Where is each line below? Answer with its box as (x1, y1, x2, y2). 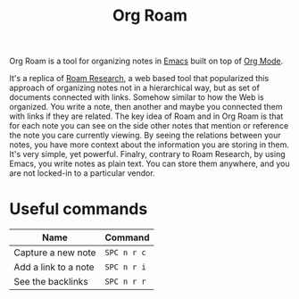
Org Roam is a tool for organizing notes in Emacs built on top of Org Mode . (9, 55, 284, 67)
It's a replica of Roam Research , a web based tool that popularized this (9, 73, 270, 84)
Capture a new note (13, 246, 96, 259)
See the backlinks (13, 276, 88, 288)
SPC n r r (104, 277, 146, 287)
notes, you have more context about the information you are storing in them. (9, 139, 290, 150)
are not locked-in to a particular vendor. (9, 168, 155, 179)
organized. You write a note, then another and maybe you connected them (9, 102, 283, 112)
